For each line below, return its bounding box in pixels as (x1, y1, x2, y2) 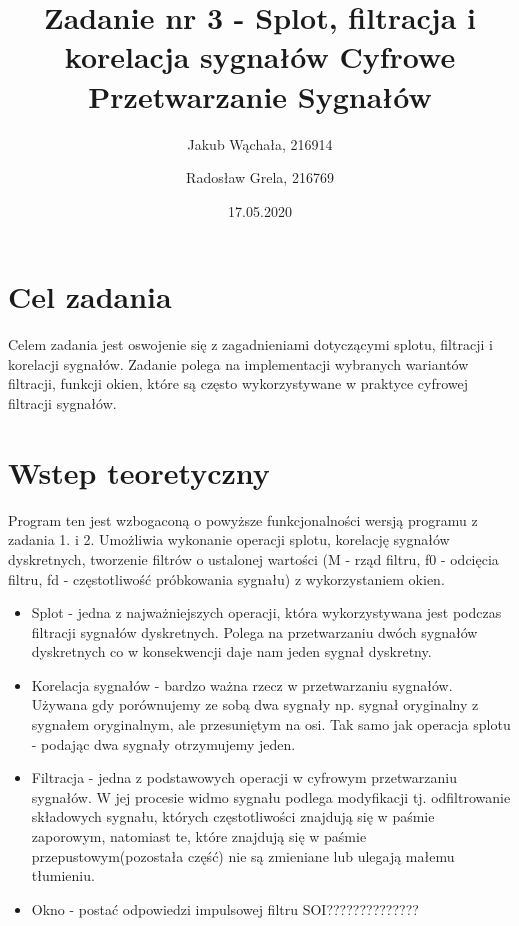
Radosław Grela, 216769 (186, 167, 334, 188)
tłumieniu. (31, 865, 95, 886)
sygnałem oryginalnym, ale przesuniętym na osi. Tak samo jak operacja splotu (31, 714, 511, 735)
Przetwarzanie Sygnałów (88, 75, 432, 116)
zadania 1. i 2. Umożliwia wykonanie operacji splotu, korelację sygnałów (8, 529, 450, 550)
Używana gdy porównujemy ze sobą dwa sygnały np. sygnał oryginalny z (31, 694, 479, 715)
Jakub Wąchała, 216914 (187, 133, 333, 154)
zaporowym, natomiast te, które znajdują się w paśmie (31, 826, 367, 847)
